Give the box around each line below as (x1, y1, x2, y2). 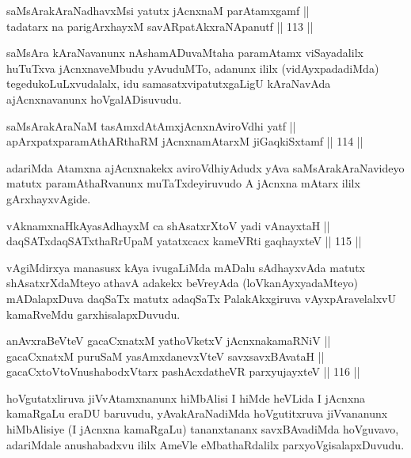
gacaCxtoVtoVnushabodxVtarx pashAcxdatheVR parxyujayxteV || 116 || (6, 363, 360, 380)
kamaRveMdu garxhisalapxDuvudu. (6, 305, 181, 322)
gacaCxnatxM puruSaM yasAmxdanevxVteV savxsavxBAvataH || (6, 347, 325, 364)
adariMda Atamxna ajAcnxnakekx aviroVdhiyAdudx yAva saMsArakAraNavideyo (6, 159, 405, 176)
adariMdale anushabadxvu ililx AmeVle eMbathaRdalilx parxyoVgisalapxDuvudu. (6, 436, 405, 452)
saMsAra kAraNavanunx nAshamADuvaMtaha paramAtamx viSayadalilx (6, 44, 363, 61)
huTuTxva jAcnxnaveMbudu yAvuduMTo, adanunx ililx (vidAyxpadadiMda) (6, 59, 379, 76)
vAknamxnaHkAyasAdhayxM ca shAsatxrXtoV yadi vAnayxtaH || (6, 217, 330, 233)
